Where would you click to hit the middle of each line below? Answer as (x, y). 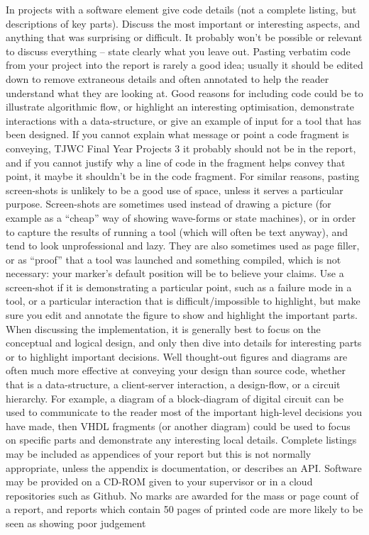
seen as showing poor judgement (76, 523)
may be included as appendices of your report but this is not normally (159, 454)
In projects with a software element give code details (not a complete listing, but (181, 9)
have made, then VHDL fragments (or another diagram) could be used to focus (178, 426)
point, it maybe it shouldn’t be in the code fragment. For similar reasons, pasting (183, 176)
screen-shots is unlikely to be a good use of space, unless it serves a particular (175, 190)
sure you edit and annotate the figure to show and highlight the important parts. (182, 315)
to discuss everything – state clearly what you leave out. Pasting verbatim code (178, 51)
